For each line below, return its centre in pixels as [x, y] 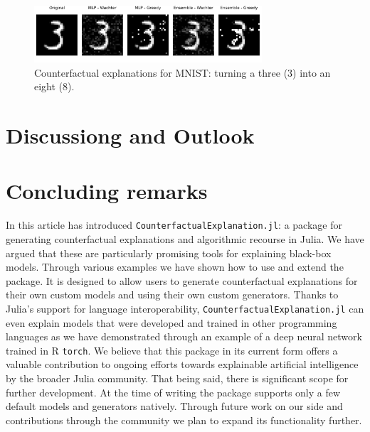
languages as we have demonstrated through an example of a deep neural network [184, 336]
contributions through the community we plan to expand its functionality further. [184, 420]
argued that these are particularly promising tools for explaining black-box [169, 253]
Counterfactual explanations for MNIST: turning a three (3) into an [183, 72]
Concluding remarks [107, 191]
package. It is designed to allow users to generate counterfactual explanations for [182, 280]
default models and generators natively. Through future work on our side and [174, 406]
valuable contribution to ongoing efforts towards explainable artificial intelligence [182, 364]
